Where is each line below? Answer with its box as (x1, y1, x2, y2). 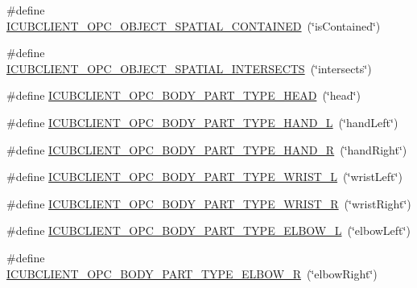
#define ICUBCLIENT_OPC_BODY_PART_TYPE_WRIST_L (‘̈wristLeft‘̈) (6, 168, 403, 185)
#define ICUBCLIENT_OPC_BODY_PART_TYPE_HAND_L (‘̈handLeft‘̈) (6, 113, 398, 130)
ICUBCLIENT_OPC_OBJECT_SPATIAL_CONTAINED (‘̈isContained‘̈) (6, 17, 381, 34)
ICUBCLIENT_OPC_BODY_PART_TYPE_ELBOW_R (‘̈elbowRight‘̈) (6, 265, 378, 282)
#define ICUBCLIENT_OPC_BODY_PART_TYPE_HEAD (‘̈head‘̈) (6, 87, 361, 104)
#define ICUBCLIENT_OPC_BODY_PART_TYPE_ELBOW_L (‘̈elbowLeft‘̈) (6, 222, 411, 239)
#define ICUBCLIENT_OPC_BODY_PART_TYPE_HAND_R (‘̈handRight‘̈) (6, 141, 407, 158)
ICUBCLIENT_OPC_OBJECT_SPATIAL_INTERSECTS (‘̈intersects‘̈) (6, 60, 372, 76)
